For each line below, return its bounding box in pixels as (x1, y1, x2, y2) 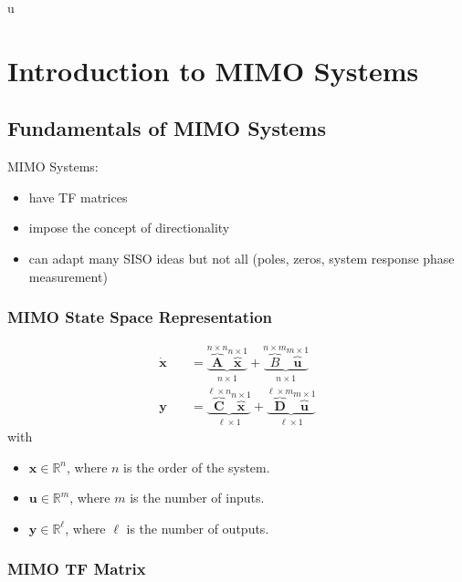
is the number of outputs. (126, 518, 269, 537)
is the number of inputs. (130, 488, 265, 507)
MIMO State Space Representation (7, 306, 273, 328)
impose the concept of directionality (28, 218, 230, 237)
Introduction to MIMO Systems (7, 51, 419, 88)
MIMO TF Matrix (7, 557, 146, 580)
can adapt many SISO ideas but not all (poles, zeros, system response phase (28, 248, 455, 267)
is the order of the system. (123, 457, 270, 476)
